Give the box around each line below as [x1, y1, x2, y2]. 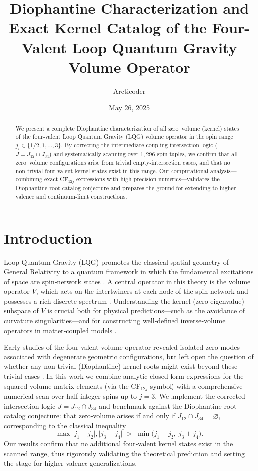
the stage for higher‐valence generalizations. [4, 458, 137, 468]
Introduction [4, 228, 92, 248]
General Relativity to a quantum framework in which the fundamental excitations [4, 266, 254, 277]
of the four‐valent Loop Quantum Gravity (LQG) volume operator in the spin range [15, 132, 233, 141]
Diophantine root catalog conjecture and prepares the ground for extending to [15, 184, 218, 192]
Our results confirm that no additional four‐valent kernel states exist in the [4, 438, 233, 449]
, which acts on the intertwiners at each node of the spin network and [36, 286, 248, 296]
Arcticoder [113, 85, 146, 96]
